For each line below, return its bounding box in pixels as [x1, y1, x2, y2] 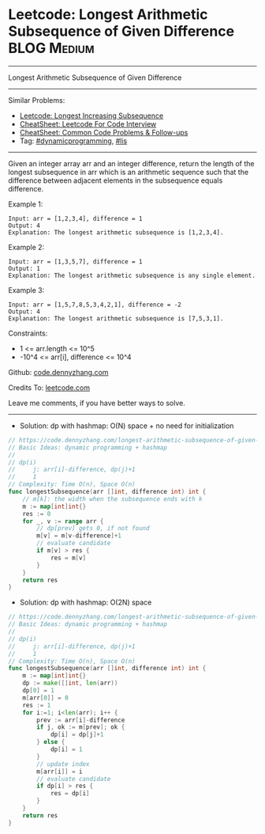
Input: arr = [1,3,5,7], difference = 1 [8, 257, 144, 266]
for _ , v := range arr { [22, 517, 104, 525]
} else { [36, 738, 65, 746]
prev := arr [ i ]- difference [36, 716, 125, 724]
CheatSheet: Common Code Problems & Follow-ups [19, 127, 188, 137]
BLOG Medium [8, 40, 95, 57]
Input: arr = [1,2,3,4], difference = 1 [8, 214, 144, 222]
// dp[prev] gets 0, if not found [36, 525, 150, 533]
